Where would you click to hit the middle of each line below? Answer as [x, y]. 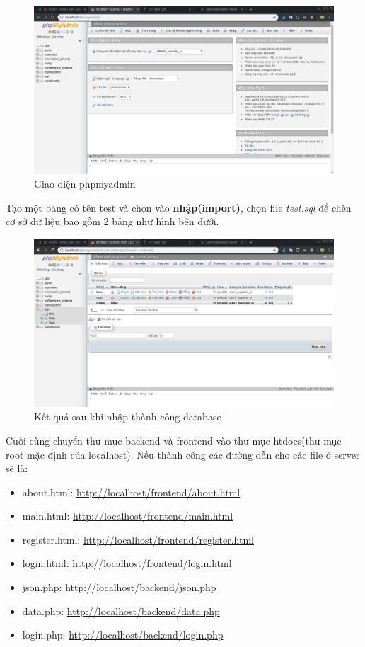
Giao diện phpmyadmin [85, 184]
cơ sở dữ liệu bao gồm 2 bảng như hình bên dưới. [112, 221]
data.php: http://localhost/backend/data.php [121, 611]
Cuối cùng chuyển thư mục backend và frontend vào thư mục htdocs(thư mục [174, 440]
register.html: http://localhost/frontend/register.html [138, 539]
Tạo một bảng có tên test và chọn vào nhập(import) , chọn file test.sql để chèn [179, 207]
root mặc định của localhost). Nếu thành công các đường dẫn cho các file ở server [183, 454]
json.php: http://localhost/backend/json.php [119, 587]
